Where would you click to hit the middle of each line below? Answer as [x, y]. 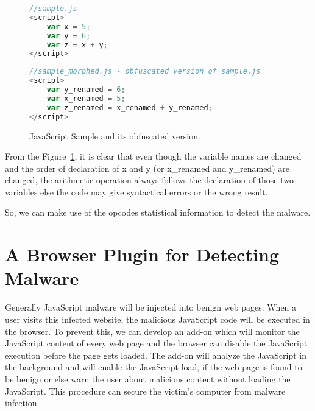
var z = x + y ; [77, 45]
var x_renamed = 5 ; [86, 98]
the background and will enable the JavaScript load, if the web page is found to [154, 367]
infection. [22, 403]
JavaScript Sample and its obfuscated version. [115, 135]
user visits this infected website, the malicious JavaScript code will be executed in [157, 319]
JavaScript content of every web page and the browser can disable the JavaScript [156, 343]
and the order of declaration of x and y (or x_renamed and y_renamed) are [147, 168]
